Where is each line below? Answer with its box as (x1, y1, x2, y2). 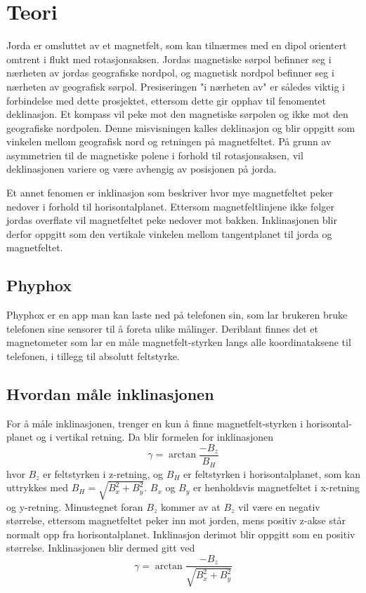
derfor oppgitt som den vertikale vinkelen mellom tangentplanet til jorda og (6, 226, 332, 241)
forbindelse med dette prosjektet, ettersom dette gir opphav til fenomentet (6, 93, 326, 107)
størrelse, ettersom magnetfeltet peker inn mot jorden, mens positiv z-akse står (6, 513, 346, 528)
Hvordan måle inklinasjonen (6, 383, 214, 404)
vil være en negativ (238, 499, 320, 514)
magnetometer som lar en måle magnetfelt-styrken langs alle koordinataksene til (6, 335, 351, 349)
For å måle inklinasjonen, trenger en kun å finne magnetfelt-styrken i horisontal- (6, 415, 352, 430)
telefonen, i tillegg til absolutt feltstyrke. (6, 349, 180, 364)
